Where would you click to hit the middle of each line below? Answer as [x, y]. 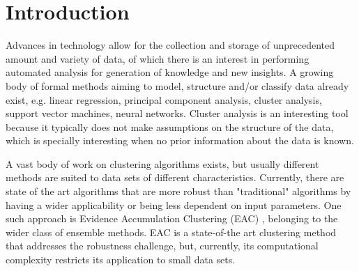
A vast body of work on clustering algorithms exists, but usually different [162, 163]
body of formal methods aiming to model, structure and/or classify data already [177, 85]
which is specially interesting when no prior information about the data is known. [180, 140]
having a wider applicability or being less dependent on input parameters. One [174, 204]
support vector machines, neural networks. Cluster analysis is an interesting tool [177, 113]
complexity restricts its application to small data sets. [121, 260]
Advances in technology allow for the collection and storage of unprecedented [170, 45]
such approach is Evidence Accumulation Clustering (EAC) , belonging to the [172, 218]
